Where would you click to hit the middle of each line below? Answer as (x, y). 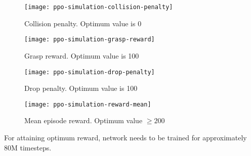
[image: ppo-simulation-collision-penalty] (99, 7)
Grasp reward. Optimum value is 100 (82, 55)
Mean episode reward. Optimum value (83, 120)
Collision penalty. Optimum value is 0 (83, 23)
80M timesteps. (28, 147)
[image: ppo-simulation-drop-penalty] (90, 72)
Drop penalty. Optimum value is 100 (81, 88)
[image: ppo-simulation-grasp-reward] (90, 40)
